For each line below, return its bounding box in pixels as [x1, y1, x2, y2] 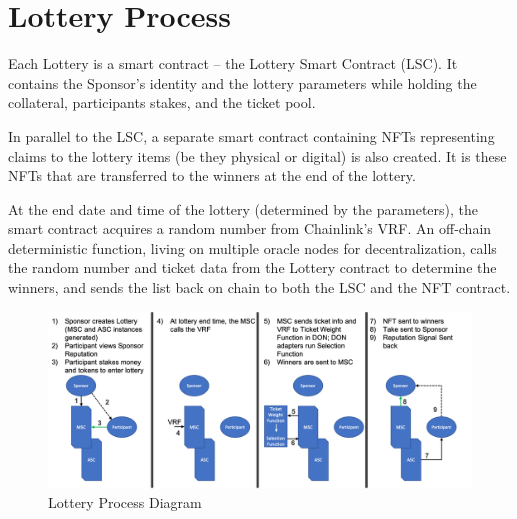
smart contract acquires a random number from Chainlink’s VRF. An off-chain [8, 218, 492, 239]
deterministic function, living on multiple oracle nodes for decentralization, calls [8, 237, 497, 258]
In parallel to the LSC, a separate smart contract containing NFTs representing [8, 125, 495, 146]
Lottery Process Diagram [48, 492, 202, 513]
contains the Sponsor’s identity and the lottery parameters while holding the [8, 72, 477, 93]
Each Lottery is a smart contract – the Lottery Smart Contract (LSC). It [8, 53, 458, 74]
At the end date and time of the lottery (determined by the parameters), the [8, 198, 478, 219]
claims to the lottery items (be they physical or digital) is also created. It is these [8, 145, 507, 166]
